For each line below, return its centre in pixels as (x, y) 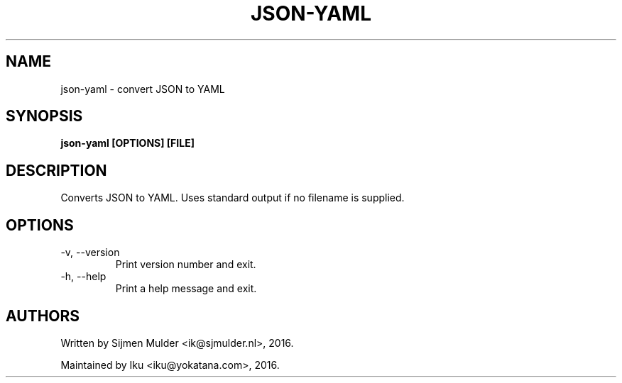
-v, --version (90, 252)
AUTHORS (43, 316)
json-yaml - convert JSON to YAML (143, 89)
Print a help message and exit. (186, 289)
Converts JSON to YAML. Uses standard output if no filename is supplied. (233, 198)
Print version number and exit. (186, 265)
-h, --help (83, 277)
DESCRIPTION (56, 170)
